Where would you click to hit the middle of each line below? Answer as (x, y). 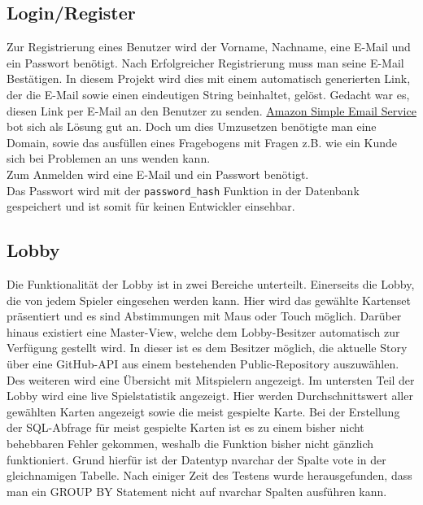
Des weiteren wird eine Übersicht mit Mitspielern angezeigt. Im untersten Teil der (211, 379)
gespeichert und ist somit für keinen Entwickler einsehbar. (151, 206)
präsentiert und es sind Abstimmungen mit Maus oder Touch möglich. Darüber (204, 316)
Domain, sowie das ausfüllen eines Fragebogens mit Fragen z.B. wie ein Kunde (202, 142)
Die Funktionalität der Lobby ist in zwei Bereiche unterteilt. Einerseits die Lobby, (211, 284)
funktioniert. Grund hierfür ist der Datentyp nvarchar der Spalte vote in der (196, 459)
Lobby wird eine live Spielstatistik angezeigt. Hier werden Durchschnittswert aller (210, 396)
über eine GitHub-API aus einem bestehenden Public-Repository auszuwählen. (203, 363)
